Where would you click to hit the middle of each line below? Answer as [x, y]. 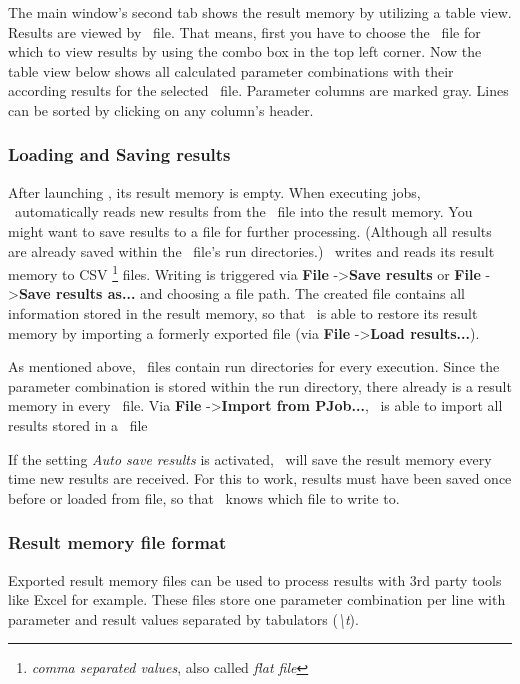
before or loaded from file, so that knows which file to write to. [204, 497]
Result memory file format [117, 542]
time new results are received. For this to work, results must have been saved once [260, 478]
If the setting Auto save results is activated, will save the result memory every [250, 458]
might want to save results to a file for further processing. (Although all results [250, 230]
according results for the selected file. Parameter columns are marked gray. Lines [258, 90]
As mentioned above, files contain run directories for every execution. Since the [254, 366]
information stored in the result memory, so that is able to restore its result [243, 313]
